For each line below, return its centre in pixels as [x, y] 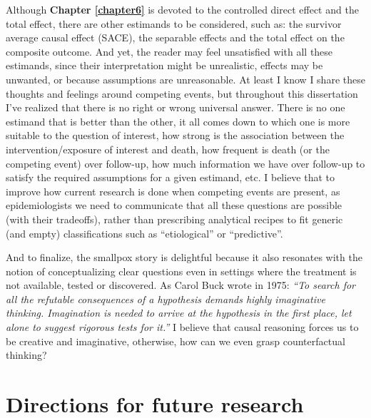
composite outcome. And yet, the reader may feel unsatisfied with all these [169, 51]
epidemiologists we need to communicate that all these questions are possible [174, 205]
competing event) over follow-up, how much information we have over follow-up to [185, 163]
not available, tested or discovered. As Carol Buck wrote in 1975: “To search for [181, 285]
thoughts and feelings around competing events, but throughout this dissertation [182, 93]
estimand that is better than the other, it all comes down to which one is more [178, 121]
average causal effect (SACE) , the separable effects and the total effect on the [175, 37]
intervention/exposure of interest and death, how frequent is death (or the [168, 149]
